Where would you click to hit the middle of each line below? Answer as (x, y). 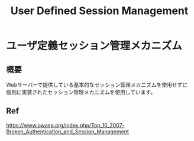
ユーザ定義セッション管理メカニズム (94, 46)
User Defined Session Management (99, 11)
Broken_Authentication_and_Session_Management (67, 132)
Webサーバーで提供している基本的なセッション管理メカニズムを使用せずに (97, 85)
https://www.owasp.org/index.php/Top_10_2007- (65, 125)
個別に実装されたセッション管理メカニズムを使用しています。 (81, 92)
